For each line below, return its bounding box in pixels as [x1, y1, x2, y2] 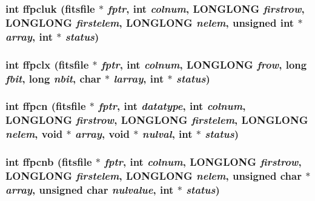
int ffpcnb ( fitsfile [5, 154, 92, 169]
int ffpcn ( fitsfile [5, 98, 86, 114]
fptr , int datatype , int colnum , [98, 98, 246, 114]
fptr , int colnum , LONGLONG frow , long [101, 56, 307, 72]
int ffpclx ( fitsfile [5, 56, 89, 72]
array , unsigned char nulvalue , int [5, 182, 174, 197]
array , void [75, 126, 130, 141]
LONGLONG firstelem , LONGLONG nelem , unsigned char [5, 168, 302, 183]
